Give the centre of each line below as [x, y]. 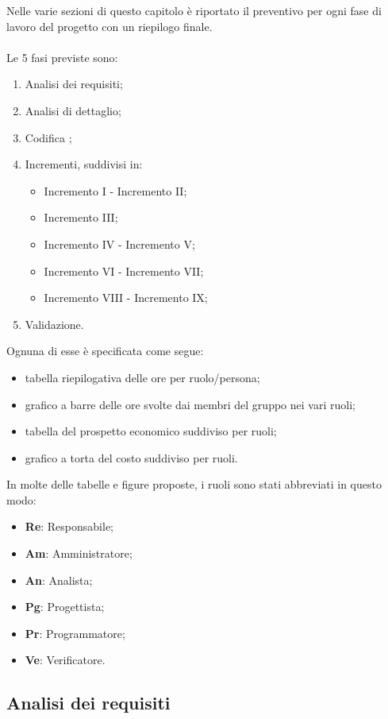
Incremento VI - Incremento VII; [124, 271]
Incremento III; [81, 217]
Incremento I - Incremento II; [115, 190]
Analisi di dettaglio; [73, 110]
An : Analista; [59, 580]
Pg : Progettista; [65, 607]
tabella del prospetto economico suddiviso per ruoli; [151, 431]
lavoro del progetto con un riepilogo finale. [109, 26]
